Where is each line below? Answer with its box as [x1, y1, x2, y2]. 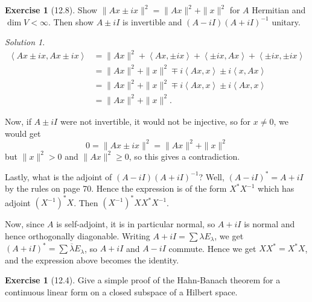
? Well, [199, 170, 224, 183]
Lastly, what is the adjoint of [5, 170, 112, 183]
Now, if [5, 115, 31, 127]
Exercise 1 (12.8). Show [5, 4, 98, 16]
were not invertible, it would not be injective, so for [60, 115, 251, 127]
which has [258, 182, 294, 195]
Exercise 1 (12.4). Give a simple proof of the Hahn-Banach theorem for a [5, 274, 281, 286]
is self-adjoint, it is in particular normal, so [56, 218, 215, 230]
